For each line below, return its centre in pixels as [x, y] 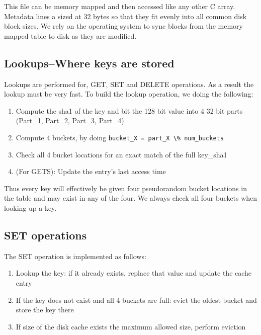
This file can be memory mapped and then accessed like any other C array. [120, 6]
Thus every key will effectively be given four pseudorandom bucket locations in [125, 188]
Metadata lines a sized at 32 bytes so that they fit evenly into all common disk [125, 16]
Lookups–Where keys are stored [89, 63]
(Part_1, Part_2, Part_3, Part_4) [70, 120]
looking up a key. [30, 207]
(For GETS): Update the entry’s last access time [91, 171]
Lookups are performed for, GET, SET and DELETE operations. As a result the [129, 84]
